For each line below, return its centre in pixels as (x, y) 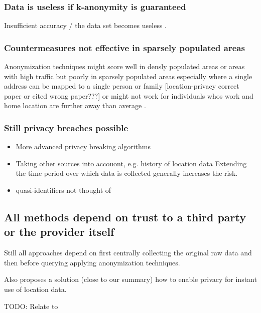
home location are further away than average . (75, 105)
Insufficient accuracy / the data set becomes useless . (85, 25)
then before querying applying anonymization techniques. (92, 262)
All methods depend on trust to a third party (125, 217)
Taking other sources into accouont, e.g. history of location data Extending (131, 163)
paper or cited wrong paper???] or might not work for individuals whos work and (129, 95)
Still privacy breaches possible (66, 127)
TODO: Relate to (31, 306)
